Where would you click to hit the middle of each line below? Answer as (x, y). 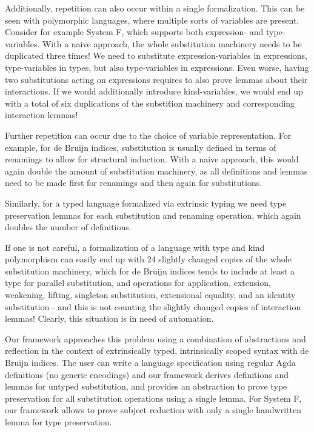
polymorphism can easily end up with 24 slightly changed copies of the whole (148, 259)
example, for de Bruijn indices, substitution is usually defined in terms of (141, 147)
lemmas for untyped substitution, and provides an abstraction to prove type (146, 386)
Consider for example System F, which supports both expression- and (134, 32)
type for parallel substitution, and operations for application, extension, (138, 283)
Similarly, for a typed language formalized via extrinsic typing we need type (146, 203)
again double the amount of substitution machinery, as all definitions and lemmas (156, 171)
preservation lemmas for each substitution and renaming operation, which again (153, 215)
